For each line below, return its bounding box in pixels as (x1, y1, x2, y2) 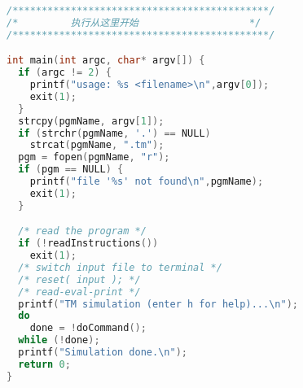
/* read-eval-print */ (18, 286, 141, 298)
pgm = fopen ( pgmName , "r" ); (18, 151, 170, 163)
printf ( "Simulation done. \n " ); (18, 347, 187, 359)
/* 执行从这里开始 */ (7, 16, 261, 28)
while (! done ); (18, 334, 100, 347)
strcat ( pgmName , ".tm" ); (29, 139, 165, 151)
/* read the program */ (18, 225, 147, 238)
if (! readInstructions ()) (18, 238, 159, 250)
